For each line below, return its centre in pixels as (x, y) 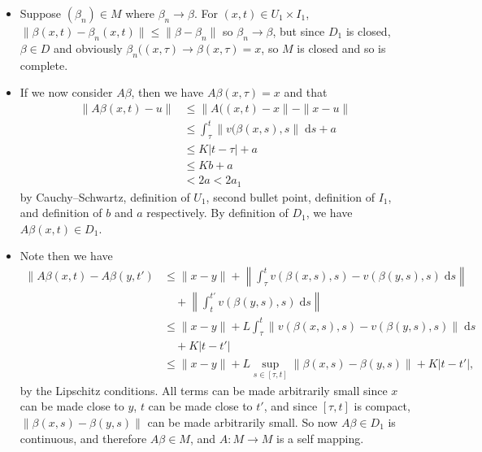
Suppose (41, 13)
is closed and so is (341, 48)
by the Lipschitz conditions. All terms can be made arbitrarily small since (204, 390)
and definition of (61, 213)
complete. (44, 65)
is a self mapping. (320, 438)
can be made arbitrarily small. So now (243, 422)
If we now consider (66, 92)
